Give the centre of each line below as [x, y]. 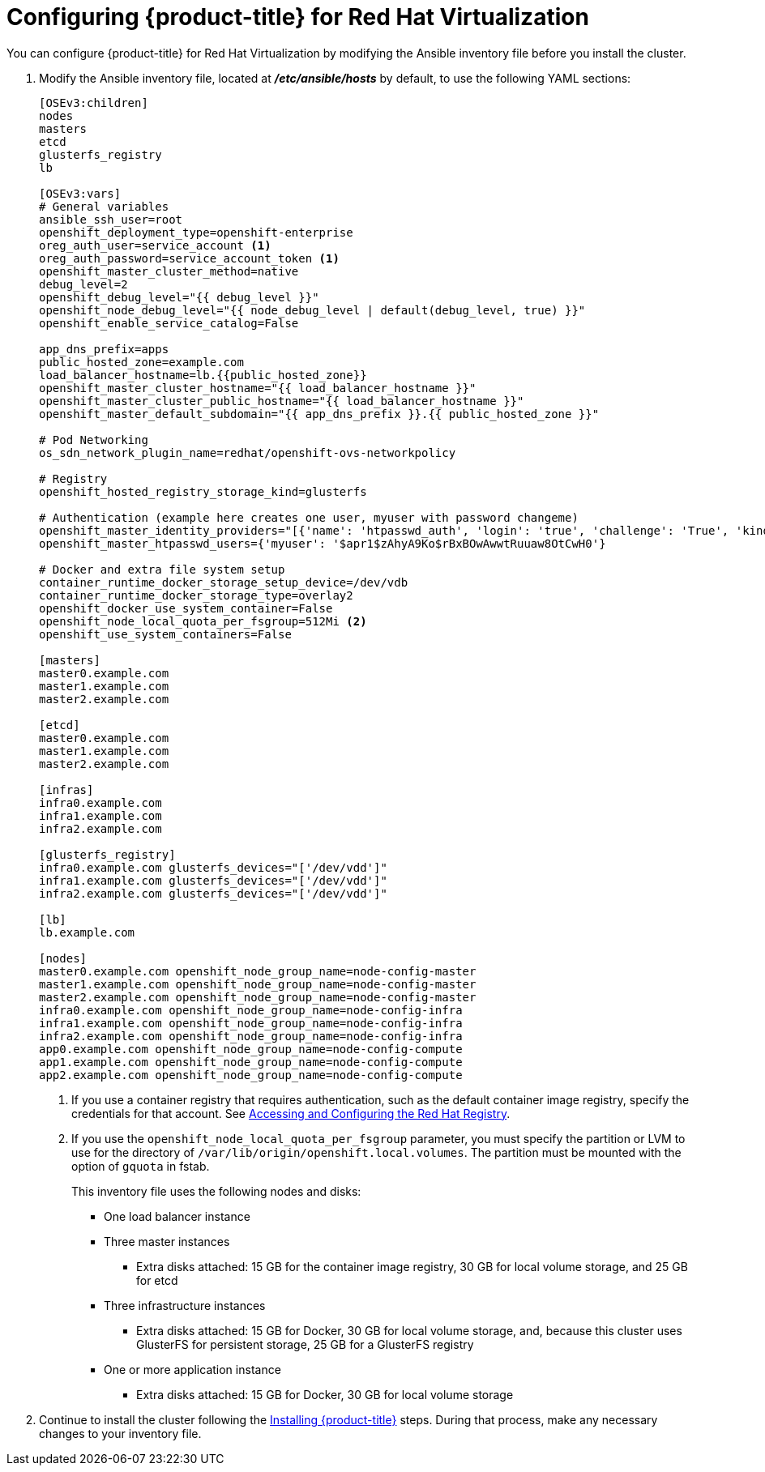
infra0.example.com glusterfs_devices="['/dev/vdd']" [213, 867]
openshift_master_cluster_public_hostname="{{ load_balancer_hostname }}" [282, 401]
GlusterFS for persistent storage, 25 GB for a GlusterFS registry [305, 1344]
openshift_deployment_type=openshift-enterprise [196, 232]
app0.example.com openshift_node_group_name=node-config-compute [251, 1049]
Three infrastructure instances [185, 1305]
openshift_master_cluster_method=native [169, 271]
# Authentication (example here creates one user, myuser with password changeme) [309, 517]
